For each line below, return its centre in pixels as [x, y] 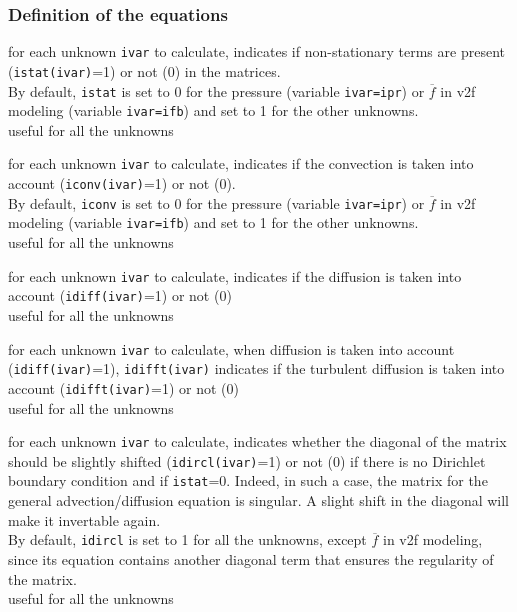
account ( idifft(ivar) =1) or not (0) [124, 387]
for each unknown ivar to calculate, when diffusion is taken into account [231, 348]
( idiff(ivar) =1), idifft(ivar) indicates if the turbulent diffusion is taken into [256, 368]
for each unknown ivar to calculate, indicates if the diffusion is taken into [235, 275]
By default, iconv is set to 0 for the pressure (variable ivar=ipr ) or [216, 202]
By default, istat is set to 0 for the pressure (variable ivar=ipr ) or [216, 90]
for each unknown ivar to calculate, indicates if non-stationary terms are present [256, 51]
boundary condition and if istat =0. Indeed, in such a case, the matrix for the [248, 480]
